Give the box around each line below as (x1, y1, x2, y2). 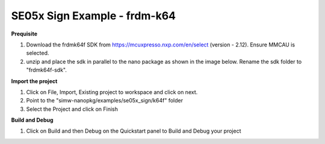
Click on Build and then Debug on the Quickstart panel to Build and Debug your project (26, 127, 241, 135)
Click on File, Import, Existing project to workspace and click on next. (26, 88, 198, 96)
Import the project (11, 77, 58, 84)
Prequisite (11, 30, 38, 37)
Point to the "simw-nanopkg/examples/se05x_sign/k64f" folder (26, 97, 184, 104)
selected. (26, 49, 49, 57)
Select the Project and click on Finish (26, 105, 119, 113)
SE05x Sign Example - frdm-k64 (11, 9, 176, 22)
